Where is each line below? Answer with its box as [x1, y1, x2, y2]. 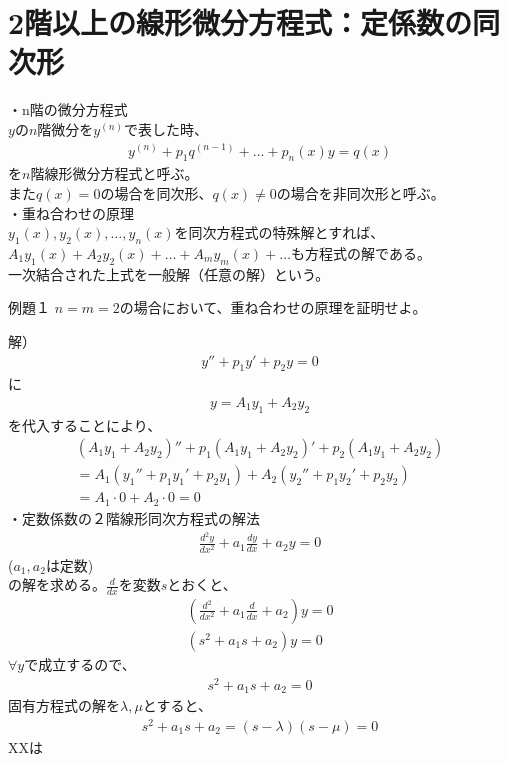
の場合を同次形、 [100, 182, 213, 203]
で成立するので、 [24, 654, 136, 675]
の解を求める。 [8, 574, 106, 595]
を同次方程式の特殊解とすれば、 [174, 222, 385, 243]
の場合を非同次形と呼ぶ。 [276, 182, 445, 203]
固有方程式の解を [8, 695, 120, 716]
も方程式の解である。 [291, 242, 431, 263]
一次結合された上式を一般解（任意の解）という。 [8, 263, 330, 284]
